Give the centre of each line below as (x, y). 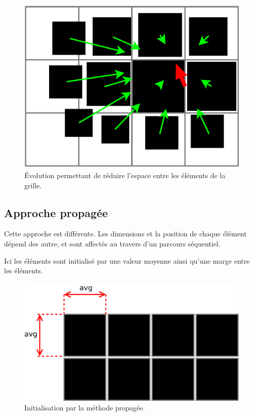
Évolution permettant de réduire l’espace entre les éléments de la (125, 175)
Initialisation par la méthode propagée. (85, 408)
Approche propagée (56, 212)
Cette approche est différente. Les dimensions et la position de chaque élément (125, 234)
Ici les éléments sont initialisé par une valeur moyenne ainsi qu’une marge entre (127, 260)
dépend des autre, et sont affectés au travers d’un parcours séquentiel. (112, 243)
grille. (33, 185)
